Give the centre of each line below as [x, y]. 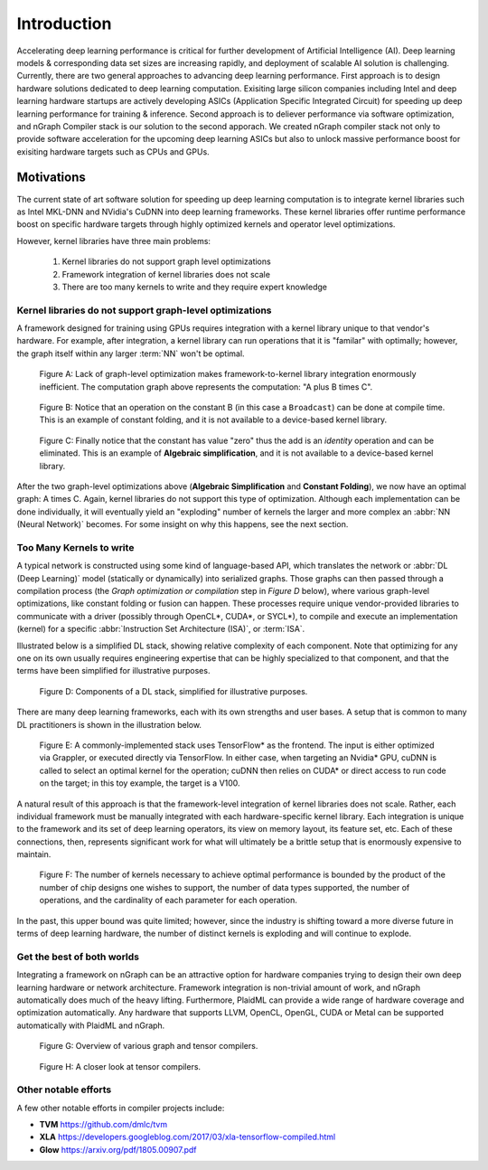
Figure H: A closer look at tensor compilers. [120, 1066]
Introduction [64, 24]
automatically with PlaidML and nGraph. [91, 1025]
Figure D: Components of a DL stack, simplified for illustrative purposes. [174, 691]
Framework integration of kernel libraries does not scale [166, 274]
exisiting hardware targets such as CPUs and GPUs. [113, 151]
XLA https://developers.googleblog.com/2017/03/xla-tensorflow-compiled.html [188, 1137]
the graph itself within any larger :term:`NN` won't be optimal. [131, 354]
